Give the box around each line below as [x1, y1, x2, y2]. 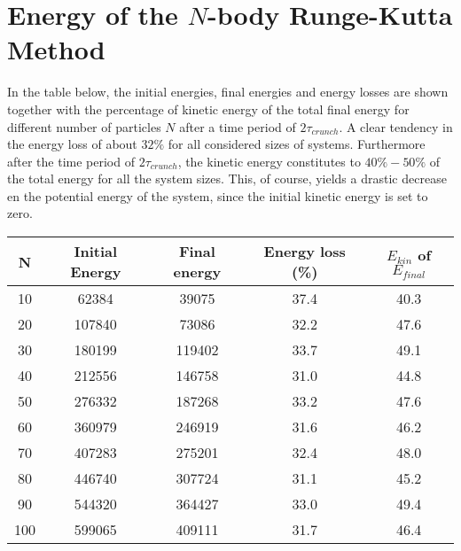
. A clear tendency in [339, 117, 453, 136]
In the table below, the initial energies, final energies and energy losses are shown [7, 82, 449, 101]
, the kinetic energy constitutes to [177, 151, 361, 170]
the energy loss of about [7, 135, 137, 153]
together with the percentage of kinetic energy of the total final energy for [7, 99, 410, 118]
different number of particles [7, 117, 161, 136]
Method [7, 31, 105, 67]
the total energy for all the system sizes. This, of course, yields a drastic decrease [7, 169, 447, 188]
